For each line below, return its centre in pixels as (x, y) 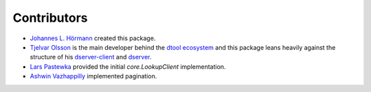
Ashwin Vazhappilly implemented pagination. (93, 76)
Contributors (50, 18)
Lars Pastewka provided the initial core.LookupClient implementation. (128, 66)
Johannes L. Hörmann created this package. (93, 38)
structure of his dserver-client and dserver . (91, 57)
